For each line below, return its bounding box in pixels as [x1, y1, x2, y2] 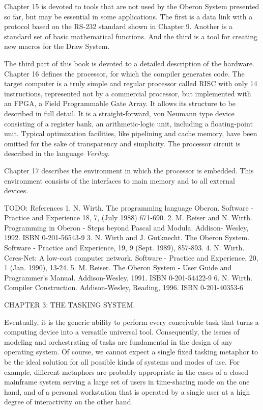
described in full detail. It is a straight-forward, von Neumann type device [4, 108, 235, 118]
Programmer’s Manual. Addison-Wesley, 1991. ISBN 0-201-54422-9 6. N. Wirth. [4, 272, 253, 283]
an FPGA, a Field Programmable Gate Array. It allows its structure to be [4, 98, 236, 109]
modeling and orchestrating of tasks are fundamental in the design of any [4, 336, 232, 347]
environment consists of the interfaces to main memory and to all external [4, 175, 235, 186]
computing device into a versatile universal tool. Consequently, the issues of [4, 326, 240, 337]
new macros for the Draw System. [4, 41, 110, 52]
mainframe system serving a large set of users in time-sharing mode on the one [4, 376, 250, 387]
